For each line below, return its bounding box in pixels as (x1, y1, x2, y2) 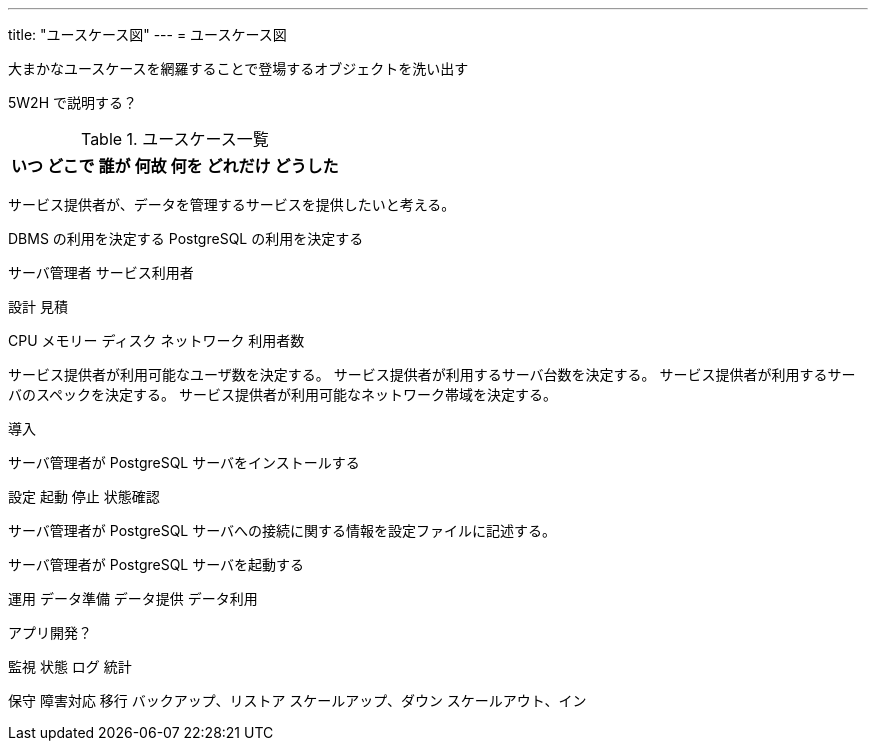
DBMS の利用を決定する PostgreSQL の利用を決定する (8, 230, 364, 247)
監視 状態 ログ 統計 (8, 658, 132, 675)
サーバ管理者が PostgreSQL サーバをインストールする (8, 454, 360, 471)
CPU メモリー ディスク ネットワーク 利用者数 (8, 332, 305, 349)
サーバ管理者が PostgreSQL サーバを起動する (8, 556, 305, 573)
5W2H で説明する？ (8, 94, 137, 111)
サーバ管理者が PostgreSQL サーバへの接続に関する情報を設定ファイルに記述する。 (8, 522, 557, 539)
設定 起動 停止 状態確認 (8, 488, 160, 505)
